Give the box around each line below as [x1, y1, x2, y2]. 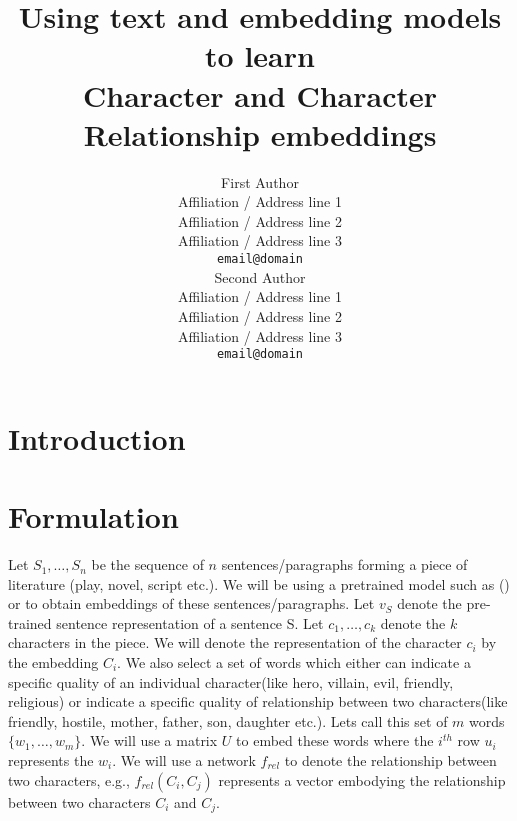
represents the [8, 750, 94, 770]
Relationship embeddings [83, 113, 437, 154]
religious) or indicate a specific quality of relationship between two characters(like [8, 691, 508, 712]
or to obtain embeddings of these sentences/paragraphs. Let [8, 593, 375, 614]
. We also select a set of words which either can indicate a [117, 652, 471, 673]
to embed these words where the [236, 730, 434, 751]
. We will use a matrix [81, 730, 218, 751]
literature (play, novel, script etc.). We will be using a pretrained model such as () [8, 573, 510, 594]
